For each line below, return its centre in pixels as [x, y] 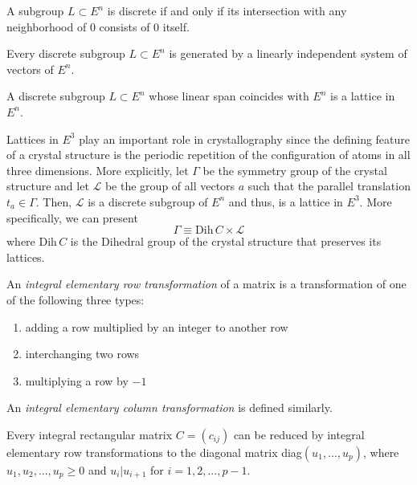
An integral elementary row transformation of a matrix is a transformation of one [206, 284]
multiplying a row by [77, 380]
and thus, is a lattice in [286, 201]
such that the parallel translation [329, 186]
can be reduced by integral [299, 434]
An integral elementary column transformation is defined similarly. [170, 408]
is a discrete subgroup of [148, 201]
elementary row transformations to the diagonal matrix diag [154, 452]
